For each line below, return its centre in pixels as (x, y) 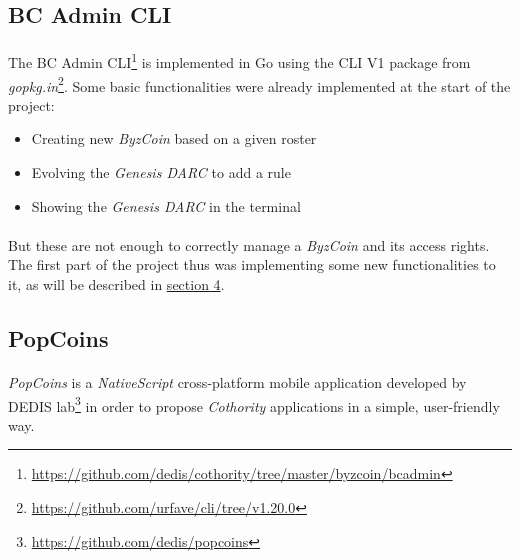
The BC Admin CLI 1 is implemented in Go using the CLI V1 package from (239, 61)
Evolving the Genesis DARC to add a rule (161, 172)
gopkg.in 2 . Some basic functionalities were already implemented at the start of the (259, 84)
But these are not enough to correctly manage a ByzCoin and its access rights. (249, 244)
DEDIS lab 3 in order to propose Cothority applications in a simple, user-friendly (254, 404)
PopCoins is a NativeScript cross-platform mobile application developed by (237, 382)
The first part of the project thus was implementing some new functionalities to (252, 264)
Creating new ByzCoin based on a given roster (174, 138)
